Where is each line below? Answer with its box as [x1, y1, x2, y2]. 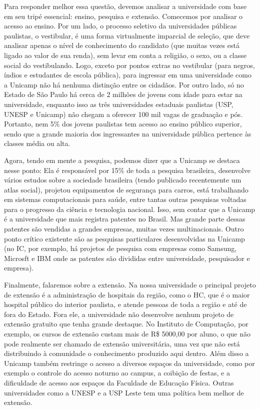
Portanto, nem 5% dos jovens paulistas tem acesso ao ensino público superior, [4, 118, 242, 129]
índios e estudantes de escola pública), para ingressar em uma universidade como [4, 69, 251, 80]
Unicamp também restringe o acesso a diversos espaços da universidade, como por [4, 357, 255, 368]
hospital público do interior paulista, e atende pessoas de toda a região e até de [4, 299, 247, 309]
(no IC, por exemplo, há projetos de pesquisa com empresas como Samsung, [4, 243, 237, 253]
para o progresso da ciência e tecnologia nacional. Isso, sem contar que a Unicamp [4, 203, 255, 214]
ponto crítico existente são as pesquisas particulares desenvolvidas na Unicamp [4, 233, 245, 243]
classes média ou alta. [4, 138, 70, 148]
